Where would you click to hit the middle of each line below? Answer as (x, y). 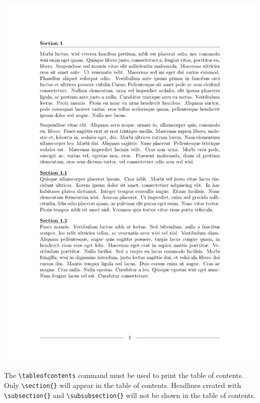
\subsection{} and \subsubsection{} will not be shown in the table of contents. (130, 395)
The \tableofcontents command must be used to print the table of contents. (124, 375)
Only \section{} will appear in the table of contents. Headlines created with (122, 385)
